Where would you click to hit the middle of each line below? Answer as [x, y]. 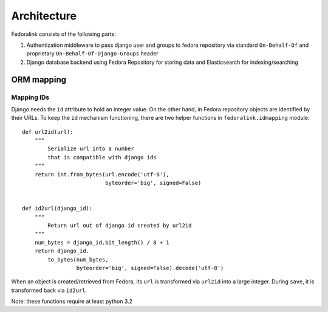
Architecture [44, 16]
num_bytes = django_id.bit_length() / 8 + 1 [102, 242]
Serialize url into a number [91, 149]
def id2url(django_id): [57, 209]
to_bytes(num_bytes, [78, 259]
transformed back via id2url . [49, 290]
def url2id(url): [48, 132]
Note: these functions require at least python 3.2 [72, 302]
